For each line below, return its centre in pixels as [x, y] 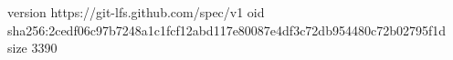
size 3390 [32, 48]
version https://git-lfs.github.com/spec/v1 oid [136, 12]
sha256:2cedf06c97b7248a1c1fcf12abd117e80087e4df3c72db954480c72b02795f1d [227, 30]
